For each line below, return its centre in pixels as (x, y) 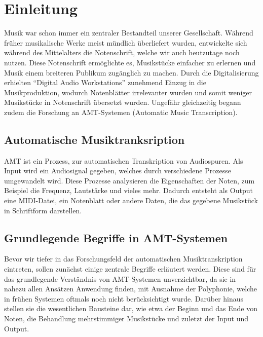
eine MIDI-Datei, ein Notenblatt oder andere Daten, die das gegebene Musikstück (131, 200)
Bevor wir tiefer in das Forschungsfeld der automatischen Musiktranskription (123, 259)
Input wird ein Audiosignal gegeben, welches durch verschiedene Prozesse (118, 171)
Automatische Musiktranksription (95, 139)
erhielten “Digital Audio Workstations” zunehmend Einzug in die (105, 82)
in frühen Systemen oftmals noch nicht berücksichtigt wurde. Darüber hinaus (124, 298)
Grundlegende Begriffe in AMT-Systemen (116, 237)
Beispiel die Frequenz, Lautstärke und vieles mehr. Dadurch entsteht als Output (128, 190)
